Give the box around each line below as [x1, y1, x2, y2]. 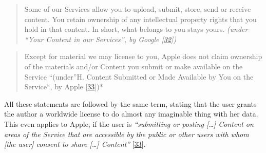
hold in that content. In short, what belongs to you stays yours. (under [24, 24, 248, 34]
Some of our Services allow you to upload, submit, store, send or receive [24, 4, 251, 14]
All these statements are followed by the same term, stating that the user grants [4, 98, 257, 109]
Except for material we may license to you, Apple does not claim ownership [24, 51, 262, 62]
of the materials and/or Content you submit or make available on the [24, 61, 243, 71]
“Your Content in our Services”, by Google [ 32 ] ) [24, 33, 177, 44]
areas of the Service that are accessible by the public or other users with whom [4, 128, 249, 139]
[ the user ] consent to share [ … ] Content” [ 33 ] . [4, 139, 146, 149]
